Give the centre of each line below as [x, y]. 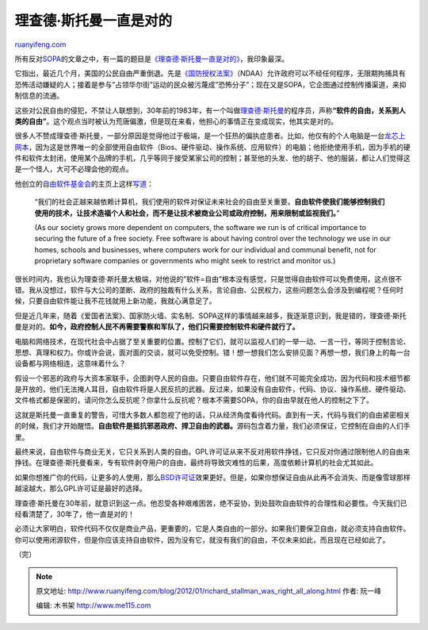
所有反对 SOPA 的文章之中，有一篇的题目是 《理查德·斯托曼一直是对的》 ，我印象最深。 [152, 59]
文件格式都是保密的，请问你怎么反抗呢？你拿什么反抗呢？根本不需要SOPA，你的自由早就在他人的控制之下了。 [194, 400]
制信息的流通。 [39, 96]
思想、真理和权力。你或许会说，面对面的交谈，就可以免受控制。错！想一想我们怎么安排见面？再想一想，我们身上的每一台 [212, 352]
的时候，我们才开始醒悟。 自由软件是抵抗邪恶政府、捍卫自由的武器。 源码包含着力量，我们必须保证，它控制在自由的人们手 [212, 426]
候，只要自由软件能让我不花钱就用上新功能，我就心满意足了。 [115, 301]
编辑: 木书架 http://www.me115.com [94, 605]
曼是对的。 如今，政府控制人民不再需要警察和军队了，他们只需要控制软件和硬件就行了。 [157, 327]
